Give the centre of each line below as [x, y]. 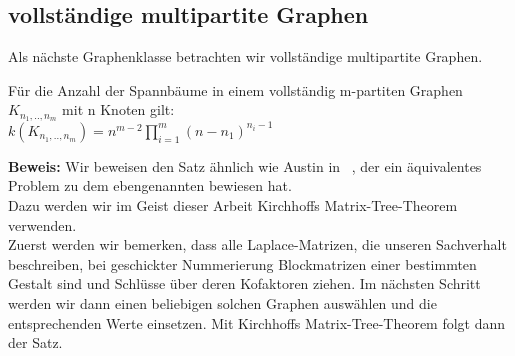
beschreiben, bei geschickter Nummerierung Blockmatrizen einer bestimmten [242, 263]
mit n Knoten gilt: [118, 109]
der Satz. [35, 342]
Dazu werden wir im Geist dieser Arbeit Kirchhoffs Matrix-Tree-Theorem [233, 204]
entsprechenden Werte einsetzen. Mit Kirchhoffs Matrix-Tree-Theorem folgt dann [257, 322]
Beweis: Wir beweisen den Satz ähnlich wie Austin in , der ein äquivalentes [245, 165]
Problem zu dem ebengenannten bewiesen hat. [150, 185]
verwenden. [42, 224]
